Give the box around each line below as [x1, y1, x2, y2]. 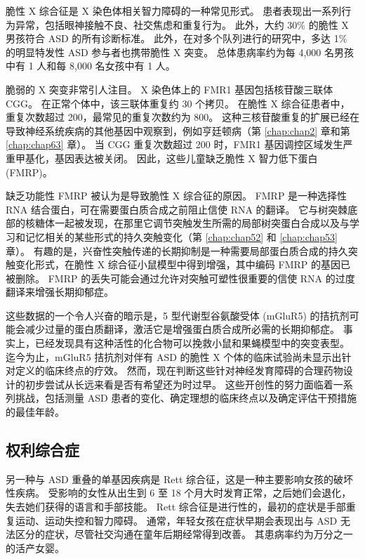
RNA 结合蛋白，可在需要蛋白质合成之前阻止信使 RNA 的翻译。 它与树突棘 [6, 202, 348, 216]
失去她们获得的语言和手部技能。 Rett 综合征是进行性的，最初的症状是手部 [6, 499, 346, 514]
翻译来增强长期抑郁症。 [6, 284, 114, 299]
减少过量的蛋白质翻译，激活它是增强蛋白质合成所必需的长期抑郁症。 [25, 322, 340, 336]
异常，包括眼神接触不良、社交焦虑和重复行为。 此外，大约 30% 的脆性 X [15, 17, 349, 32]
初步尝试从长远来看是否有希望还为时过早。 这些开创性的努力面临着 [25, 376, 333, 391]
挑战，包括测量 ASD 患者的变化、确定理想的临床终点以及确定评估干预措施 [15, 390, 357, 405]
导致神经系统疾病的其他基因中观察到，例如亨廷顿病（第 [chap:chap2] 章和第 [6, 123, 350, 138]
